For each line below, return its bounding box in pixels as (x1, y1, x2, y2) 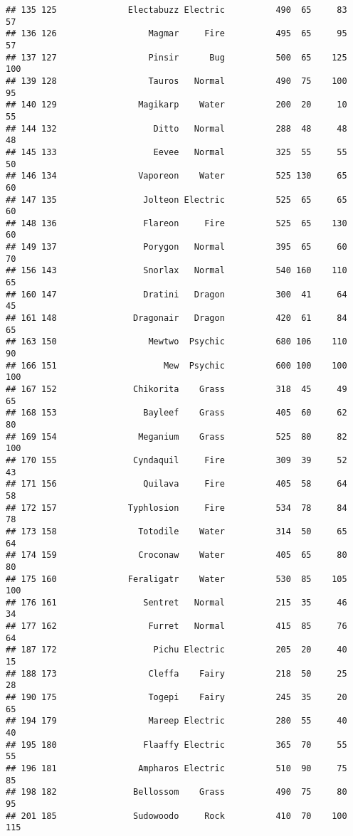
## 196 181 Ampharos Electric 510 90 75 (6, 763, 347, 773)
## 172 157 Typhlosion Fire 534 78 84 (6, 502, 347, 513)
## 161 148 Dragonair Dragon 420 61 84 (6, 313, 347, 324)
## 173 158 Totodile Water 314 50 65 (6, 526, 347, 536)
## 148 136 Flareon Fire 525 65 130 (6, 218, 347, 228)
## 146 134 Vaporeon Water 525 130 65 (6, 171, 347, 181)
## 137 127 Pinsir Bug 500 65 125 (6, 52, 347, 63)
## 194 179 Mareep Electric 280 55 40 (6, 716, 347, 726)
